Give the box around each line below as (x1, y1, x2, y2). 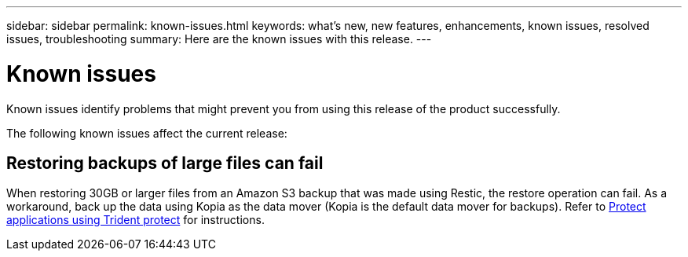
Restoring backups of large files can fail (6, 152, 324, 173)
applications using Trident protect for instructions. (6, 213, 265, 227)
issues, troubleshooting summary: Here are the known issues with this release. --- (6, 32, 432, 46)
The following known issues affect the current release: (6, 126, 287, 140)
